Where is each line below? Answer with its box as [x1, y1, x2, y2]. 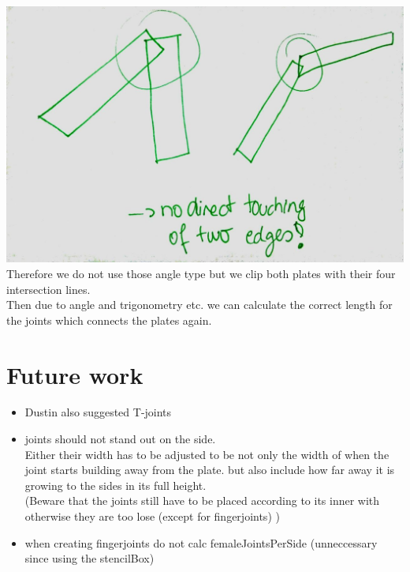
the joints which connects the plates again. [6, 311, 212, 328]
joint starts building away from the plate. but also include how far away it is [24, 461, 395, 478]
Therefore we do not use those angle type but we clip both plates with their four [6, 265, 396, 281]
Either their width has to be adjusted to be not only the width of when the [24, 446, 389, 462]
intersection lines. [6, 280, 91, 297]
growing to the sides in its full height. [24, 476, 207, 493]
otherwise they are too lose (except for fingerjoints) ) [24, 508, 280, 524]
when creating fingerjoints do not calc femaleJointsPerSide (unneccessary [24, 534, 378, 551]
